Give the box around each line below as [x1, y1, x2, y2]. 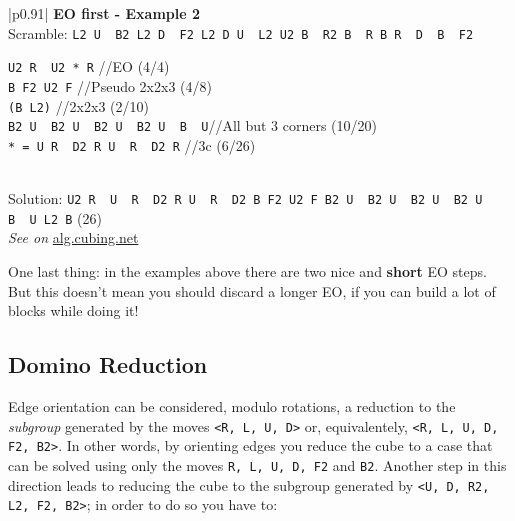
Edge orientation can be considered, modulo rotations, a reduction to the [8, 396, 456, 417]
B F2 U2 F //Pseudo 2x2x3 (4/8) [8, 75, 212, 96]
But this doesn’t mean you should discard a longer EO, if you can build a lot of [8, 280, 496, 301]
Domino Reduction [8, 349, 208, 380]
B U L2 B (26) [8, 207, 102, 228]
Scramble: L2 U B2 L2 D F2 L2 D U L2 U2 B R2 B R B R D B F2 [8, 22, 474, 43]
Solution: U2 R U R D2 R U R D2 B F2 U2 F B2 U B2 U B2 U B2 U [8, 188, 483, 209]
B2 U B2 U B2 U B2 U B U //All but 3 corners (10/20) [8, 115, 377, 136]
